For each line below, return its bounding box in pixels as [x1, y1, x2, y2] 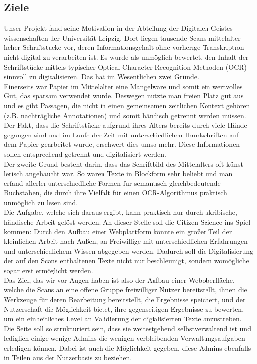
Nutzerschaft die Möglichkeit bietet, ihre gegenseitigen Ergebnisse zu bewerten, [4, 304, 244, 314]
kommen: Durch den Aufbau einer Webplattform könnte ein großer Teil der [4, 226, 232, 236]
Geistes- [211, 23, 235, 33]
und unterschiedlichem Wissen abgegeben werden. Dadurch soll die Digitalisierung [4, 245, 254, 256]
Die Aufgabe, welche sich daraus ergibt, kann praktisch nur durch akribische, [4, 207, 237, 217]
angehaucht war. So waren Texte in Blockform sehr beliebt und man [25, 168, 233, 179]
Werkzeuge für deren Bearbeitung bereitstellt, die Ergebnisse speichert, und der [4, 294, 246, 304]
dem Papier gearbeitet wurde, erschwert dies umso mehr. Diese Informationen [4, 139, 240, 149]
